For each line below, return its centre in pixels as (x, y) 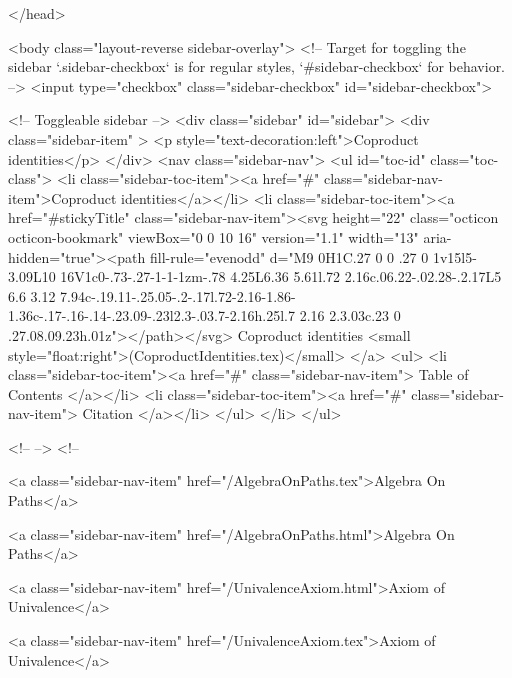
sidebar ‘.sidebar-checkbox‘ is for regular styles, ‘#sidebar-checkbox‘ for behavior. (257, 66)
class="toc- (464, 158)
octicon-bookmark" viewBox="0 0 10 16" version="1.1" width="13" (213, 236)
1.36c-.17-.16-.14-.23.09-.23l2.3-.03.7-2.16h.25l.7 (152, 315)
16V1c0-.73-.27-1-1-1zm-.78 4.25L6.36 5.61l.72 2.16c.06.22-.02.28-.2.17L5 (281, 276)
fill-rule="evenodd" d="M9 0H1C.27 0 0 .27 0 (289, 256)
